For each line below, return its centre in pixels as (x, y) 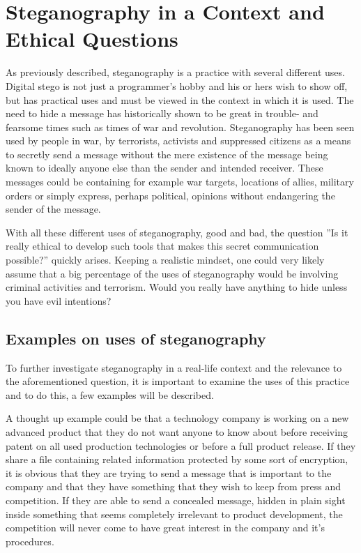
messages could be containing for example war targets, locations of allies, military (180, 182)
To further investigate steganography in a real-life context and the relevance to (174, 367)
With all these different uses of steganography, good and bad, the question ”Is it (177, 232)
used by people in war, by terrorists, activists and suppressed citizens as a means (178, 141)
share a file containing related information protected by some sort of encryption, (177, 459)
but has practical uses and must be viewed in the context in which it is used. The (180, 99)
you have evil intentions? (59, 300)
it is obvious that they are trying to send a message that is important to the (169, 472)
